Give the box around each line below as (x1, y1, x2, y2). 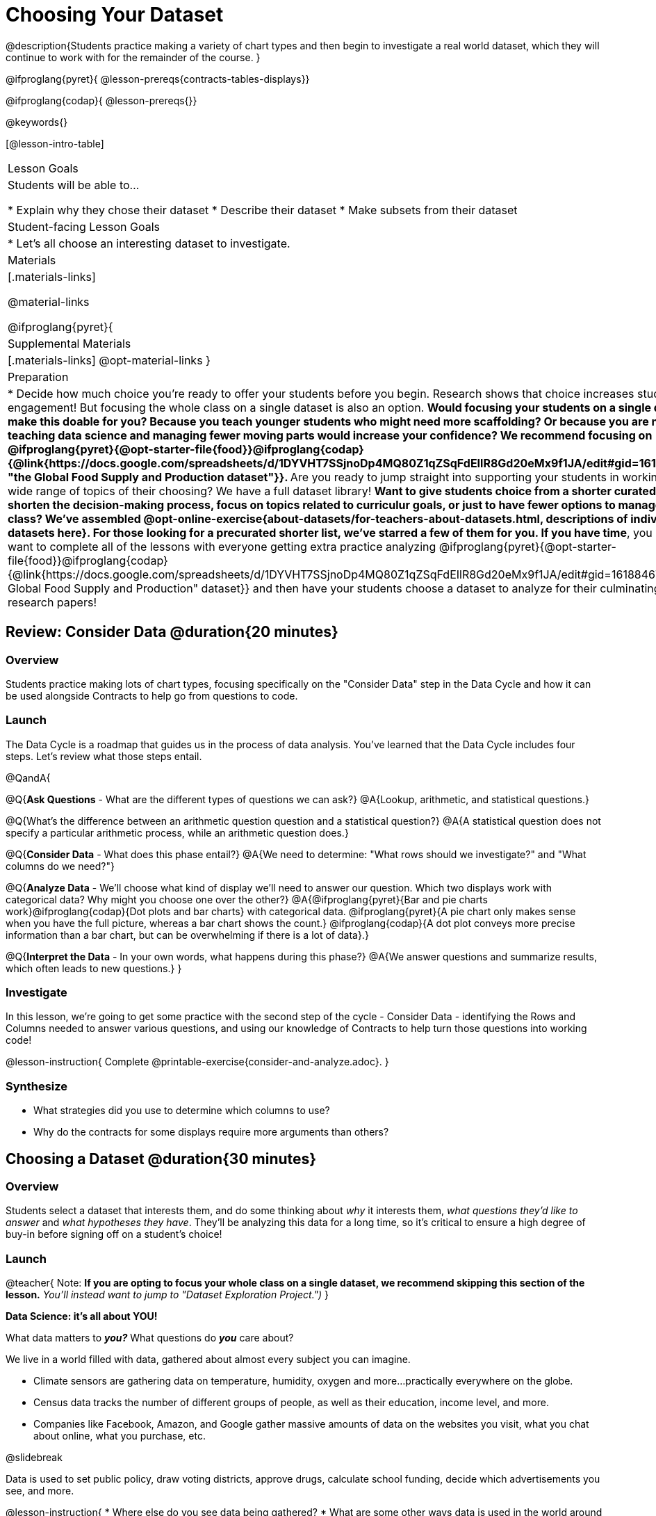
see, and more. (6, 1485, 74, 1497)
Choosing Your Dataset (6, 3, 224, 26)
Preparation (8, 369, 69, 384)
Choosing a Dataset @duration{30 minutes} (6, 1150, 317, 1168)
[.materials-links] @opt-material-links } (8, 353, 211, 367)
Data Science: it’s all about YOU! (6, 1310, 158, 1323)
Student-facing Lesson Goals (8, 219, 161, 234)
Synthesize (6, 1079, 68, 1093)
